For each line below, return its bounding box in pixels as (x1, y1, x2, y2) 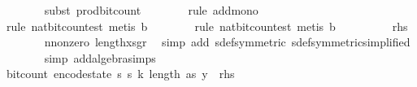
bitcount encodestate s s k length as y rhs (6, 65, 235, 82)
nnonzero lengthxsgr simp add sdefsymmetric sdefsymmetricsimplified (44, 33, 410, 50)
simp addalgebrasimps (44, 49, 156, 66)
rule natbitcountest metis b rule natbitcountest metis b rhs (6, 17, 408, 34)
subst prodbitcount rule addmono (44, 2, 258, 18)
